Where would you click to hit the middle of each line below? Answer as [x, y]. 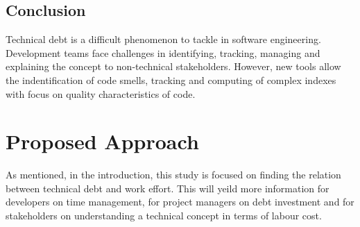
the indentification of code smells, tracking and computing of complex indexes [171, 79]
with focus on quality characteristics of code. [101, 93]
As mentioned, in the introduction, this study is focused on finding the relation [173, 175]
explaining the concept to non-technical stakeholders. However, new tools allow [173, 66]
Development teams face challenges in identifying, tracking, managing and [163, 52]
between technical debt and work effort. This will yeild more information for [168, 188]
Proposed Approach [102, 141]
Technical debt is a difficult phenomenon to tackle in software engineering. [163, 39]
